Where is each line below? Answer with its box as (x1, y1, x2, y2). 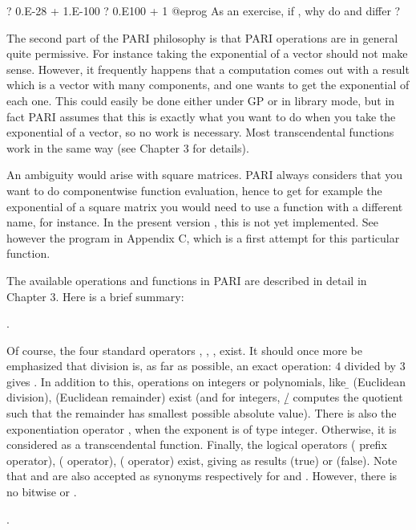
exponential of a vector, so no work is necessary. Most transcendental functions (6, 124, 394, 141)
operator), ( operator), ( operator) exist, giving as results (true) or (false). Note (6, 451, 398, 468)
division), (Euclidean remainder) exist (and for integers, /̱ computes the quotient (6, 389, 403, 406)
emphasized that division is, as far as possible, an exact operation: (6, 357, 332, 374)
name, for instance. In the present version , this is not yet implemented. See (6, 214, 379, 230)
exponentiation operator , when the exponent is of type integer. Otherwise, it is (6, 420, 397, 437)
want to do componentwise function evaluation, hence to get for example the (6, 181, 382, 198)
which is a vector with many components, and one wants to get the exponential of (6, 76, 410, 93)
